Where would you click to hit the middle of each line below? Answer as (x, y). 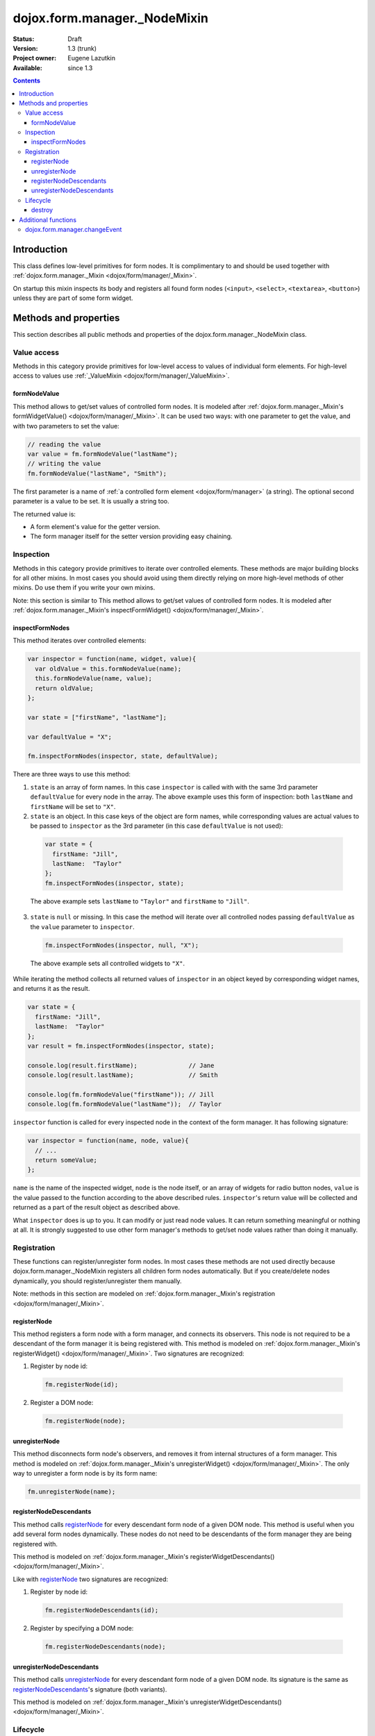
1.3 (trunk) (82, 48)
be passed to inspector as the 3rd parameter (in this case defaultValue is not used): (157, 826)
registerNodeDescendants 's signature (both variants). (90, 1689)
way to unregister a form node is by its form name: (85, 1473)
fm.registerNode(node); (85, 1421)
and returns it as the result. (51, 989)
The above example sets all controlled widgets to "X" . (108, 963)
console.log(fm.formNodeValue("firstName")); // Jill (121, 1094)
